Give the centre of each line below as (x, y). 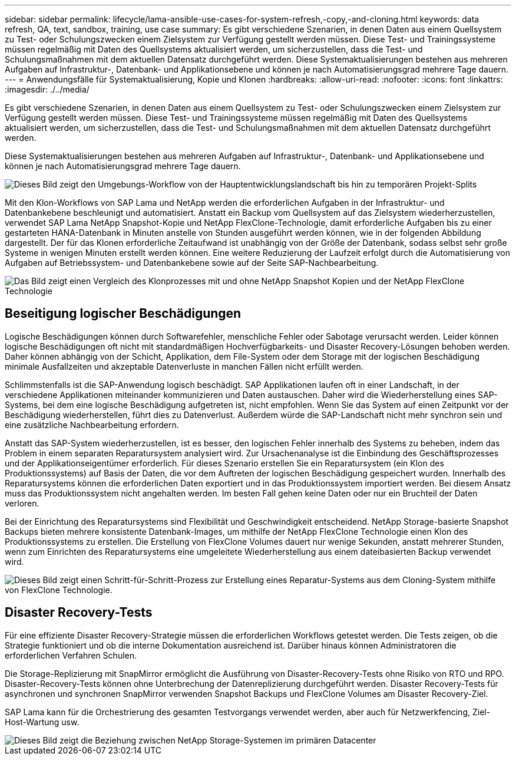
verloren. (22, 503)
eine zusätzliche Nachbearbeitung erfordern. (92, 425)
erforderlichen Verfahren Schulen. (71, 655)
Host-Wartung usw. (42, 722)
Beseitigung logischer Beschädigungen (123, 314)
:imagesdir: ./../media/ (47, 89)
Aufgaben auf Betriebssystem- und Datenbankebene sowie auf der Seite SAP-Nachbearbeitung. (192, 263)
